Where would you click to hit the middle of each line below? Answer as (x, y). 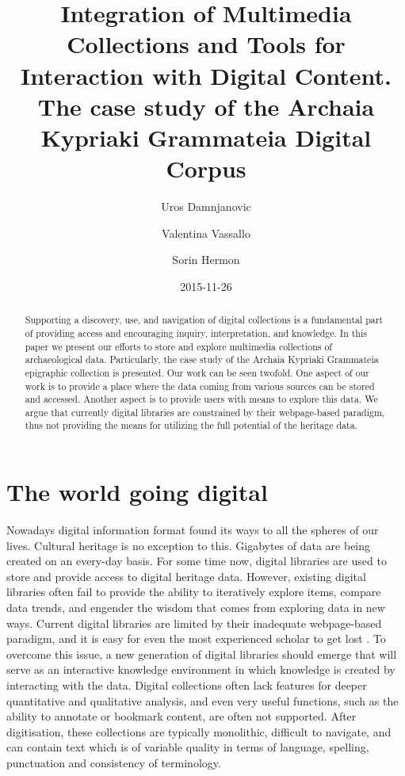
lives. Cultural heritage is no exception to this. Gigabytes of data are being (189, 545)
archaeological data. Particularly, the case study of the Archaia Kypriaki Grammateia (202, 359)
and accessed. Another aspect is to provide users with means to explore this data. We (201, 399)
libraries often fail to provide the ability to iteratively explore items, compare (194, 592)
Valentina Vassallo (206, 233)
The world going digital (137, 492)
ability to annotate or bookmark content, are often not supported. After (181, 716)
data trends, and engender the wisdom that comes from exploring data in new (196, 608)
